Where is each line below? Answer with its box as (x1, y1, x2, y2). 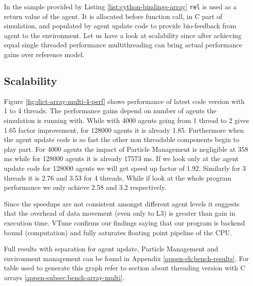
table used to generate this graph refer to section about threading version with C (4, 263, 245, 273)
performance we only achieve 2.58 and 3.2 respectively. (4, 182, 166, 192)
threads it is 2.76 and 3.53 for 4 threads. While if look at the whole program (4, 172, 232, 183)
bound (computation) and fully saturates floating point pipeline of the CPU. (4, 227, 232, 237)
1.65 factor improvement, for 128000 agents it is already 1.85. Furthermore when (4, 124, 244, 135)
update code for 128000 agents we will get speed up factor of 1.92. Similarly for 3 (4, 163, 246, 173)
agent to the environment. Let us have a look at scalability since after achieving (4, 30, 242, 40)
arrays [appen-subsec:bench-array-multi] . (4, 272, 125, 282)
